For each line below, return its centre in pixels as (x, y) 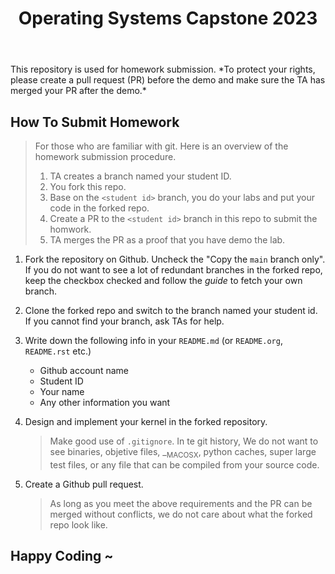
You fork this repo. (88, 186)
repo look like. (78, 524)
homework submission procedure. (105, 156)
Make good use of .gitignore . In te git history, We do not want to (184, 441)
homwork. (70, 229)
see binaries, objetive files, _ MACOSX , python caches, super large (183, 453)
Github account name (84, 370)
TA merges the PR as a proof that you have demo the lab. (167, 240)
